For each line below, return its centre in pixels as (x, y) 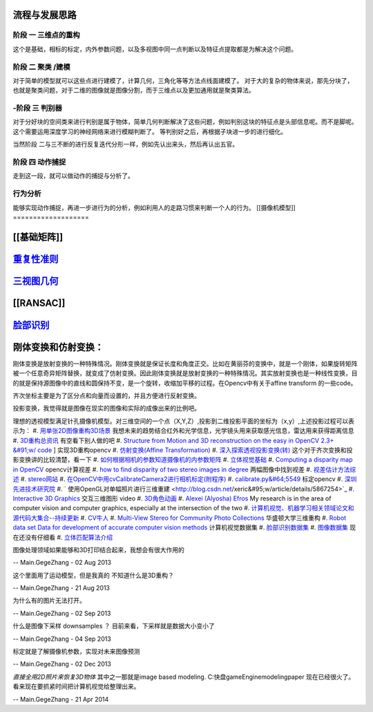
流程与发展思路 (45, 15)
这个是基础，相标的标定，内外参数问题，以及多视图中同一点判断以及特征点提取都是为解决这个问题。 (155, 49)
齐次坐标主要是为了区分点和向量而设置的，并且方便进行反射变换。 (106, 396)
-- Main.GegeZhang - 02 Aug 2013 (62, 563)
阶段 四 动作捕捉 (39, 162)
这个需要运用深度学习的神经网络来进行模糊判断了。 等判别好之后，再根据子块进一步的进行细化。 (150, 131)
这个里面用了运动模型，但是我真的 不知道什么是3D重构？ (93, 575)
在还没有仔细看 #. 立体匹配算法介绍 (63, 537)
